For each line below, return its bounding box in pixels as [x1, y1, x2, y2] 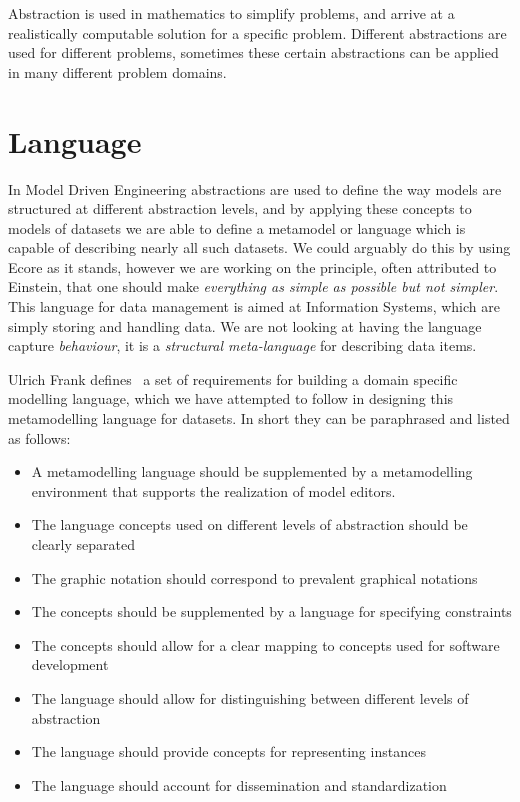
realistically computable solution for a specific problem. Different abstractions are [8, 22, 507, 43]
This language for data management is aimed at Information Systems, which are [8, 296, 500, 317]
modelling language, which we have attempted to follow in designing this [8, 388, 454, 409]
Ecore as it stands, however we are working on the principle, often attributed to [8, 256, 497, 277]
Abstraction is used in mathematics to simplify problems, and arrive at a [8, 3, 455, 23]
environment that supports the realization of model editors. [31, 480, 396, 501]
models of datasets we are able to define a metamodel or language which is [8, 217, 466, 238]
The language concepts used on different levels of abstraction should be [31, 514, 468, 535]
